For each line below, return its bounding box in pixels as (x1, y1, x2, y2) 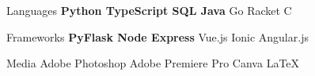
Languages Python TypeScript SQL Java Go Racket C (6, 2, 292, 18)
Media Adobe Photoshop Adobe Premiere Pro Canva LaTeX (6, 55, 300, 71)
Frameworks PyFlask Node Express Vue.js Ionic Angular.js (6, 28, 309, 45)
